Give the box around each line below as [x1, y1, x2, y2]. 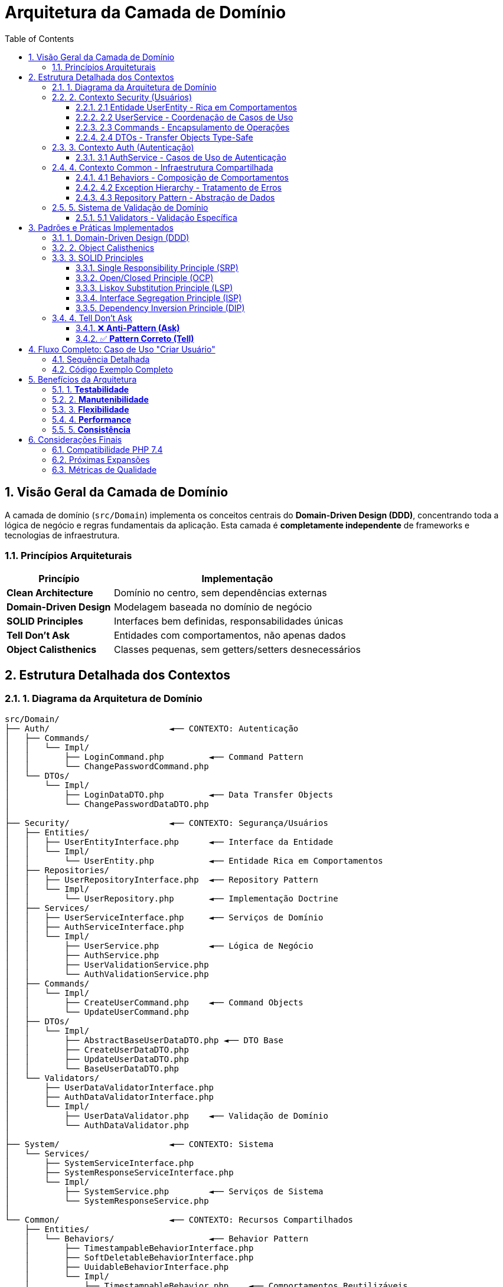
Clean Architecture [6, 587, 93, 599]
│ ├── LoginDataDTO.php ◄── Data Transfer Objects [5, 789, 334, 799]
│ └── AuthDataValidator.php [5, 1120, 189, 1130]
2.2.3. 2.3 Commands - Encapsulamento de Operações [76, 122, 290, 132]
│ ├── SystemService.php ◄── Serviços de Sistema [5, 1186, 324, 1196]
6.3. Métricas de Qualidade [52, 464, 157, 475]
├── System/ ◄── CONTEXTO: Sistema [5, 1139, 274, 1149]
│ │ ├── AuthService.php [5, 950, 159, 960]
